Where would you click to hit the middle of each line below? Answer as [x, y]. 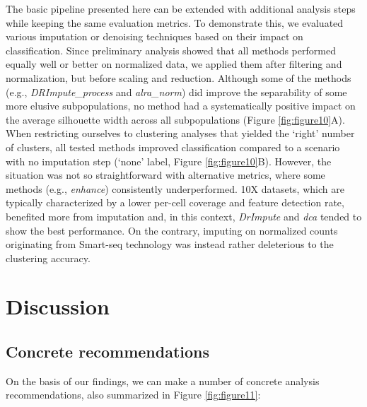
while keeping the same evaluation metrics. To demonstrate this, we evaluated [175, 22]
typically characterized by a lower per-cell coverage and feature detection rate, [175, 202]
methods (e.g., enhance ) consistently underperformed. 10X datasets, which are [175, 188]
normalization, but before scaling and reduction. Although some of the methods [179, 77]
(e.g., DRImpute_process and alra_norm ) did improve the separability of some [176, 92]
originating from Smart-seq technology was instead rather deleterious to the [170, 244]
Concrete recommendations [108, 352]
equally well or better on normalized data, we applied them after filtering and [174, 64]
